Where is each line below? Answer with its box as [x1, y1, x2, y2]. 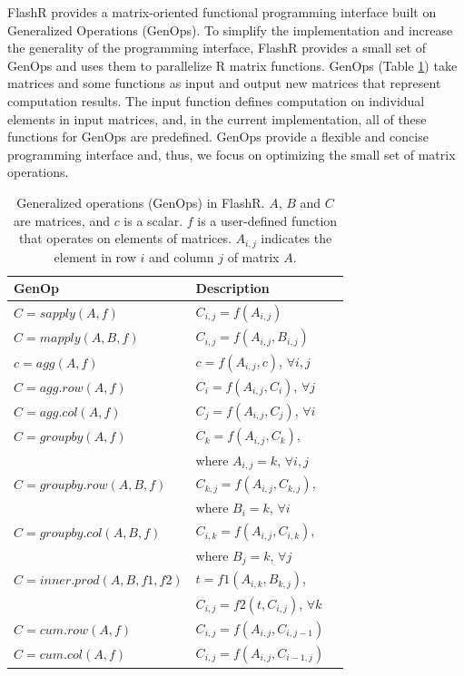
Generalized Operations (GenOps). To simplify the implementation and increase [7, 20, 453, 39]
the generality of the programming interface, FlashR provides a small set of [7, 38, 426, 57]
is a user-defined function [197, 211, 338, 230]
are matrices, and [14, 211, 110, 230]
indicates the [261, 229, 332, 248]
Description [195, 279, 270, 298]
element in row [54, 247, 136, 266]
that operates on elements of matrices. [18, 229, 232, 248]
